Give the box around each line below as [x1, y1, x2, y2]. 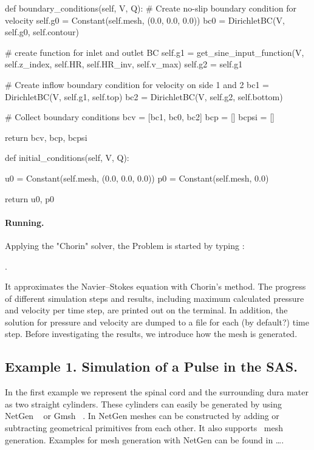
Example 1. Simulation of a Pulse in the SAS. [5, 357, 298, 376]
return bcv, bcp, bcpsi [5, 131, 87, 143]
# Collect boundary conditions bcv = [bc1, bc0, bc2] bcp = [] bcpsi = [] [5, 111, 275, 123]
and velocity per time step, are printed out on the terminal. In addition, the [5, 304, 288, 316]
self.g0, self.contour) [5, 26, 79, 38]
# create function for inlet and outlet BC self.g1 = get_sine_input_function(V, [5, 46, 304, 58]
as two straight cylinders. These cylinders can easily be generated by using [5, 397, 282, 410]
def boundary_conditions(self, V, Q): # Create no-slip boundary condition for [5, 2, 296, 14]
